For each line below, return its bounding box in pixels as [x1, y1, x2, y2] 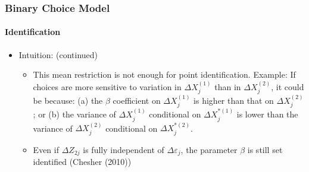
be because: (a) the [33, 94, 103, 106]
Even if [33, 143, 59, 155]
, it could [271, 80, 304, 93]
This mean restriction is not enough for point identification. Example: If [33, 68, 296, 81]
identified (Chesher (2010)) [33, 155, 132, 168]
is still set [247, 143, 283, 155]
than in [214, 80, 241, 93]
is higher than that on [193, 94, 274, 106]
